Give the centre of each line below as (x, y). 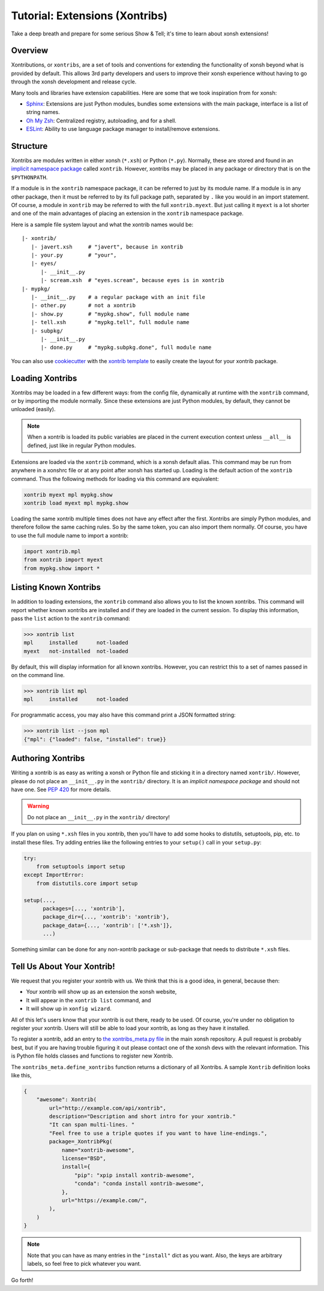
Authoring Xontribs (48, 758)
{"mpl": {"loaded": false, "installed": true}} (95, 739)
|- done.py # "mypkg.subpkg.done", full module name (126, 348)
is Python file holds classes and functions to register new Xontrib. (92, 1056)
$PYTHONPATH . (29, 177)
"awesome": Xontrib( (67, 1100)
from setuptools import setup (81, 866)
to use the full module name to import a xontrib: (70, 535)
